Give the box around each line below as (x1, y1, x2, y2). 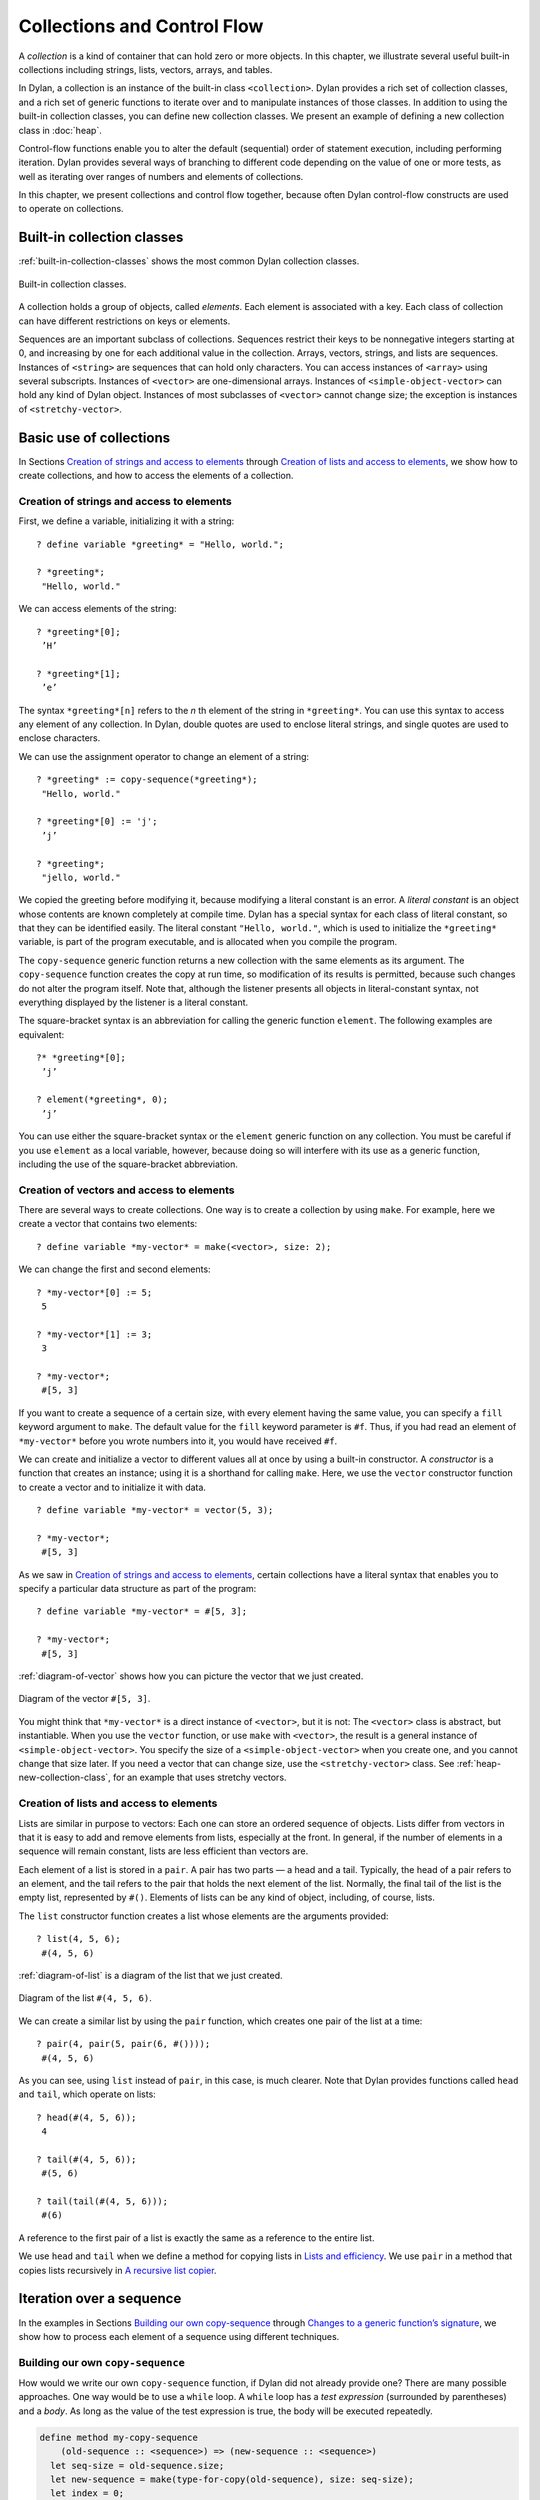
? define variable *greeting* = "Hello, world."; (36, 538, 285, 550)
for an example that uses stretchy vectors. (113, 1771, 287, 1784)
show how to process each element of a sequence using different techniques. (18, 2330, 340, 2342)
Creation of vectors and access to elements (18, 1183, 235, 1197)
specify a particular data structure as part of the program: (18, 1583, 257, 1595)
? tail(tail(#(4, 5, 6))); (36, 2196, 169, 2207)
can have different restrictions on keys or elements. (18, 315, 231, 327)
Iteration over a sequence (18, 2290, 182, 2307)
